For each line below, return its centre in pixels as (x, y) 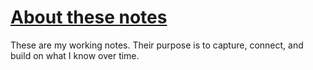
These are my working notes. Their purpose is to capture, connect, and (157, 45)
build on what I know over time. (75, 55)
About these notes (89, 17)
